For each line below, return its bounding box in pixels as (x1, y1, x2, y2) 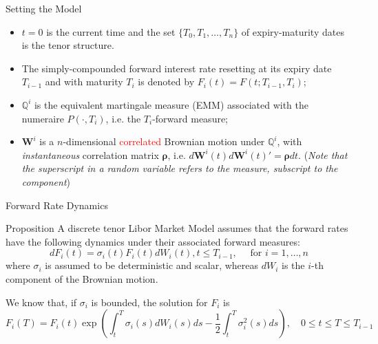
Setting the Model (6, 1, 82, 15)
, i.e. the (105, 111, 141, 125)
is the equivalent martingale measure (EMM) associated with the (34, 97, 308, 111)
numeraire (21, 111, 64, 125)
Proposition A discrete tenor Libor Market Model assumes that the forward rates (6, 221, 348, 235)
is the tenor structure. (21, 38, 114, 52)
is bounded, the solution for (91, 294, 208, 309)
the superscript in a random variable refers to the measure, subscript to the (21, 161, 338, 175)
